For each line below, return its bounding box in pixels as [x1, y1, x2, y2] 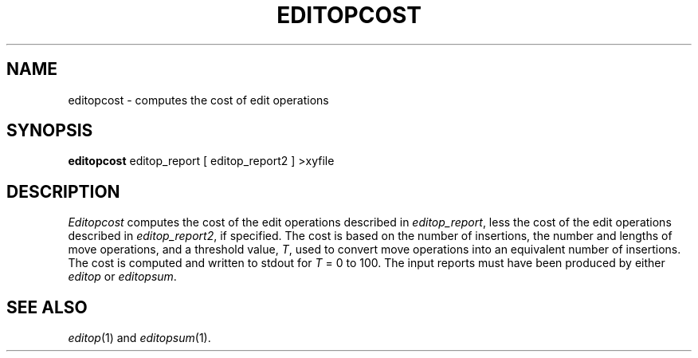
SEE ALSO [6, 297, 88, 317]
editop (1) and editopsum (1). [68, 331, 211, 345]
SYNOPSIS [6, 120, 93, 141]
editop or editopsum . [68, 269, 177, 284]
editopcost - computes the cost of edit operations [68, 92, 329, 107]
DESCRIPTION [6, 181, 120, 202]
